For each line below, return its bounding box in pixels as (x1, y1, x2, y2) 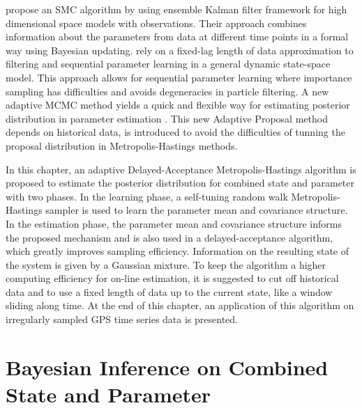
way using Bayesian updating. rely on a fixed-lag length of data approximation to (6, 42, 354, 57)
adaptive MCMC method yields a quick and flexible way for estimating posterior (6, 97, 350, 112)
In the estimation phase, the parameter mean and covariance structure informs (6, 216, 342, 230)
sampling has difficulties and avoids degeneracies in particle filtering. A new (6, 84, 329, 98)
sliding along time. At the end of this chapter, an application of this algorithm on (6, 298, 354, 313)
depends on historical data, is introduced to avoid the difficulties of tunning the (6, 125, 345, 139)
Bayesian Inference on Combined (6, 352, 329, 381)
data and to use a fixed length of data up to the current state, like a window (6, 284, 333, 299)
